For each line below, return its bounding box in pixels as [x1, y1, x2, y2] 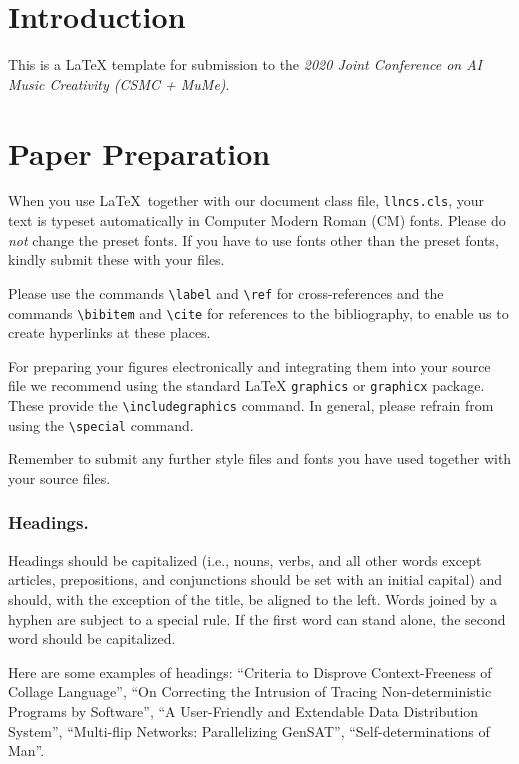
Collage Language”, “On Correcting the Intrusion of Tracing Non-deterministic [8, 681, 492, 702]
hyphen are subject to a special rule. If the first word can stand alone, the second [8, 608, 506, 629]
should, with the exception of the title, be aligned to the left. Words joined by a [8, 588, 498, 609]
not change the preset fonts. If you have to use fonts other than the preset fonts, [8, 229, 499, 250]
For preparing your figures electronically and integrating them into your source [8, 355, 491, 376]
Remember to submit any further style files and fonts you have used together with [8, 448, 512, 469]
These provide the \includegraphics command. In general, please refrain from [8, 395, 494, 416]
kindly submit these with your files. [8, 249, 225, 270]
